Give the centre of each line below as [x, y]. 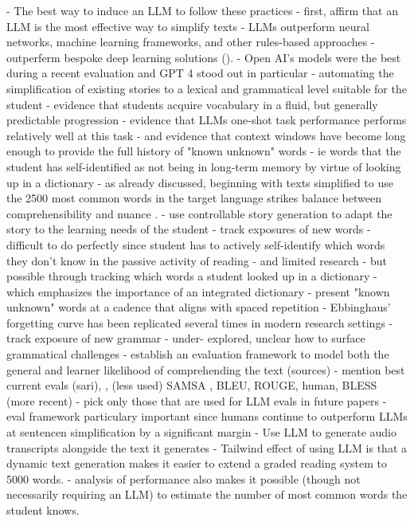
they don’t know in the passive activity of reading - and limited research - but [197, 260]
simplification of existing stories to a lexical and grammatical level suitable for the [207, 88]
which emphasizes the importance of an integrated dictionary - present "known [198, 291]
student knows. [43, 510]
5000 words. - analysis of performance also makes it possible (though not [184, 478]
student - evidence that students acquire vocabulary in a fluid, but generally [192, 104]
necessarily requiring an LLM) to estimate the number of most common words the [207, 494]
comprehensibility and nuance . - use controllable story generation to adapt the [199, 213]
